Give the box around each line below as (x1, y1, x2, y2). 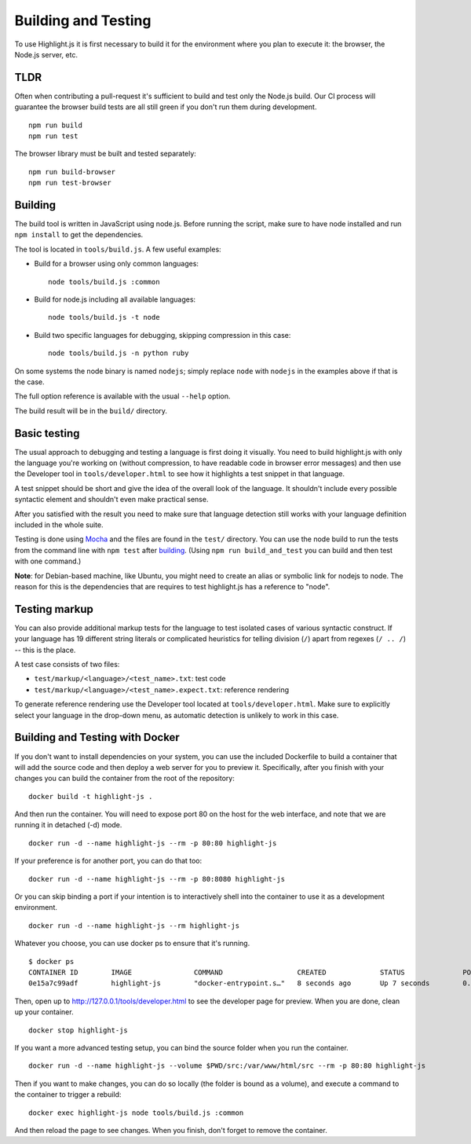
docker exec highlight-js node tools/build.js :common (28, 1108, 244, 1117)
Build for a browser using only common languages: (34, 259, 199, 269)
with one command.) (14, 556, 82, 566)
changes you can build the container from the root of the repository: (14, 774, 235, 783)
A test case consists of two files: (14, 660, 120, 669)
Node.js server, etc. (14, 49, 78, 59)
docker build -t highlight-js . (28, 792, 153, 801)
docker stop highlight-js (28, 1025, 129, 1035)
